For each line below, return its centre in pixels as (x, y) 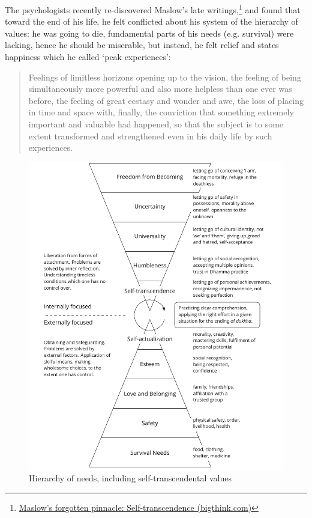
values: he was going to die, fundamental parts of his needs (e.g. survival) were (149, 33)
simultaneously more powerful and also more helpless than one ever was (160, 89)
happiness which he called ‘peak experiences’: (88, 57)
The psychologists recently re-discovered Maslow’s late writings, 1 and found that (153, 9)
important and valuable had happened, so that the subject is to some (156, 124)
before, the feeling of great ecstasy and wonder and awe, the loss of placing (166, 100)
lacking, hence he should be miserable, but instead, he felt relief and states (142, 45)
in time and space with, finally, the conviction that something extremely (161, 112)
